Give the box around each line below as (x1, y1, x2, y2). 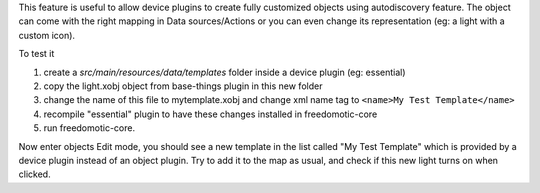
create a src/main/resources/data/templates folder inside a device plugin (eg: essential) (43, 66, 406, 78)
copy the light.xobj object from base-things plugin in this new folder (43, 80, 323, 92)
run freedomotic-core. (43, 122, 135, 134)
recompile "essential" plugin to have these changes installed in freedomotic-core (43, 108, 378, 120)
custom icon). (18, 29, 75, 41)
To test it (18, 48, 55, 60)
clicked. (18, 168, 51, 180)
